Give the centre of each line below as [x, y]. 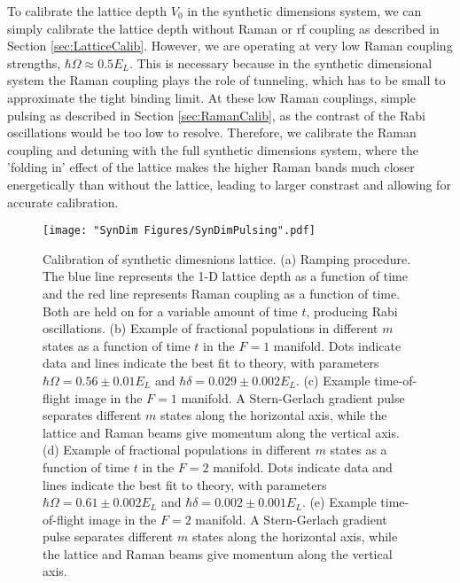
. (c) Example [333, 380]
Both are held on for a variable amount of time [170, 311]
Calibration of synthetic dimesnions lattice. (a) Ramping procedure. [227, 258]
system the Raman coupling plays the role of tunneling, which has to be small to [226, 80]
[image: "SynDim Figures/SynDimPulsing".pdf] [179, 231]
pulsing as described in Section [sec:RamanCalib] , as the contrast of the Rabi [216, 115]
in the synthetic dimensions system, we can [304, 11]
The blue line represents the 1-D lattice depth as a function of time [225, 276]
